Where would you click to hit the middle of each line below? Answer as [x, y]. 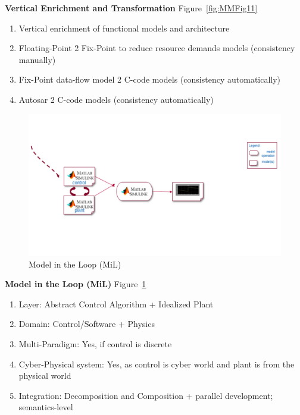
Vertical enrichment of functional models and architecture [124, 28]
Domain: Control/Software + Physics [87, 324]
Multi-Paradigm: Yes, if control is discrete [95, 344]
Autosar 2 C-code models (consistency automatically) [116, 99]
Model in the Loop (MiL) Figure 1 [76, 284]
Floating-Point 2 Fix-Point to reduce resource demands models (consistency [157, 48]
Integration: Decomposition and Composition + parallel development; [146, 395]
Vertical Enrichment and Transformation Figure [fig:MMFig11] [131, 8]
